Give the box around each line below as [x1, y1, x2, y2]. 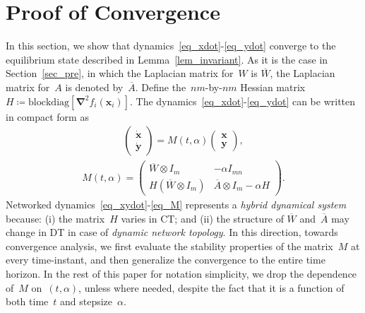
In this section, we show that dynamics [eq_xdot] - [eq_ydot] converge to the [6, 38, 336, 53]
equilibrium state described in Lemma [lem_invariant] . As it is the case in [6, 52, 328, 66]
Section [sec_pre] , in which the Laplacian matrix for [6, 66, 234, 81]
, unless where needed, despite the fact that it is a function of [78, 280, 345, 295]
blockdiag [28, 97, 70, 107]
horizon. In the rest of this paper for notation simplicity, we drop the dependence [6, 266, 357, 280]
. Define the [135, 79, 186, 94]
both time [6, 294, 49, 309]
